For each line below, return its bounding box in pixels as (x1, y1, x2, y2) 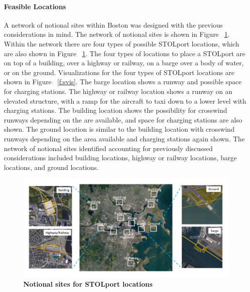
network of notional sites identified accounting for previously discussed (4, 143, 213, 153)
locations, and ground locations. (4, 162, 99, 172)
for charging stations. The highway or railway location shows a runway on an (4, 86, 233, 96)
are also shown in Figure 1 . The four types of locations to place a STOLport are (4, 48, 246, 58)
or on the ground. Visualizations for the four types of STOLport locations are (4, 67, 234, 77)
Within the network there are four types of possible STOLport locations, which (4, 38, 239, 48)
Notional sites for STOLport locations (23, 278, 153, 289)
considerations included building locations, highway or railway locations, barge (4, 153, 237, 163)
